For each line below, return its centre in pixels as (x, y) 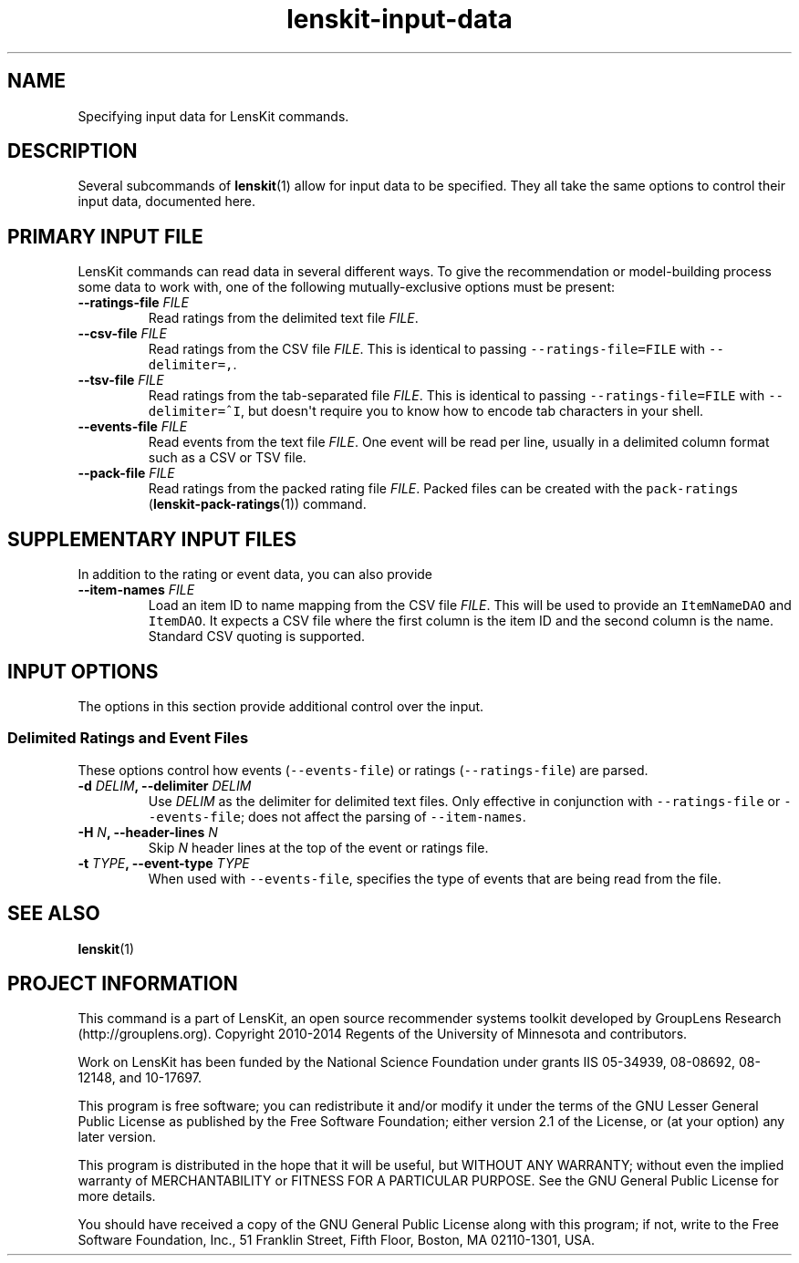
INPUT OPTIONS (83, 671)
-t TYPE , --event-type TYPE (164, 863)
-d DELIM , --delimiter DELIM (165, 785)
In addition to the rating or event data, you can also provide (255, 575)
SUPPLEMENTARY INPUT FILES (152, 539)
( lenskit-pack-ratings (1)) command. (257, 504)
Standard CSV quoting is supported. (256, 637)
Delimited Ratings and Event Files (128, 738)
